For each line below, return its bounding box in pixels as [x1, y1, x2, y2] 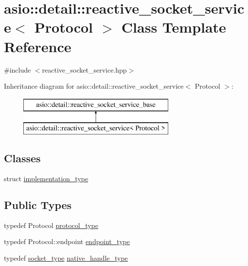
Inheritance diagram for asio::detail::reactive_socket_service [4, 81, 184, 91]
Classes [4, 151, 41, 166]
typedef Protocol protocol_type [4, 220, 98, 230]
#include [4, 64, 31, 75]
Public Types [4, 197, 72, 212]
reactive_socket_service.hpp [42, 64, 127, 75]
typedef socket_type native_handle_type [4, 253, 128, 263]
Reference [4, 36, 71, 56]
